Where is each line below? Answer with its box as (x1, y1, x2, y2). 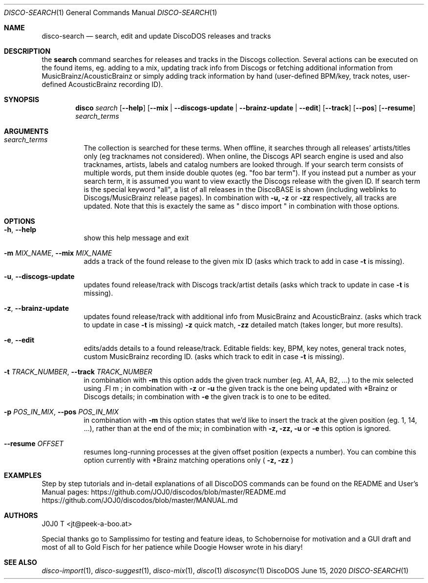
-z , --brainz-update (4, 304, 69, 312)
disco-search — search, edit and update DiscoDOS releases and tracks (42, 32, 271, 40)
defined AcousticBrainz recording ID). (42, 80, 163, 88)
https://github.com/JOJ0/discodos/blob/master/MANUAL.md (42, 496, 238, 504)
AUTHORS (4, 511, 38, 519)
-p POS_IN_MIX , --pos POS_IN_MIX (4, 408, 119, 416)
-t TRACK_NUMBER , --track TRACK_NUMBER (4, 367, 152, 376)
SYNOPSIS (4, 95, 40, 104)
